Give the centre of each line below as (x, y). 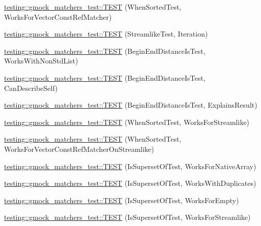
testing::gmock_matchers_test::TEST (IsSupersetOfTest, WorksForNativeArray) (130, 166)
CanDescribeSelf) (31, 88)
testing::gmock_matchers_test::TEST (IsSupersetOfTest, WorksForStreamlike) (127, 217)
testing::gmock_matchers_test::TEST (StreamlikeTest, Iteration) (106, 34)
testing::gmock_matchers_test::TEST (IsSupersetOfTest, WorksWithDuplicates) (130, 183)
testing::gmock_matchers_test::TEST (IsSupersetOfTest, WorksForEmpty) (122, 200)
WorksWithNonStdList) (41, 61)
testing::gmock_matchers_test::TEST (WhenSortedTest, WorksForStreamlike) (127, 122)
